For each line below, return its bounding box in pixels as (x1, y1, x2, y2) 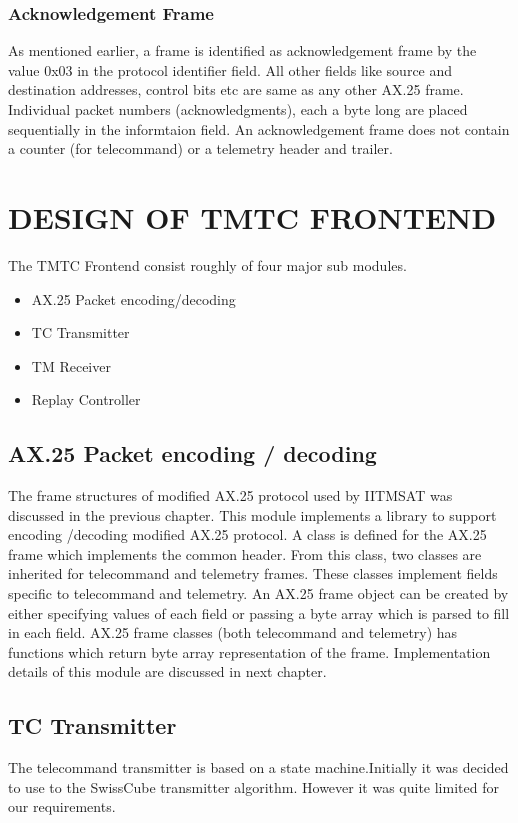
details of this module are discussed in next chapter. (8, 661, 327, 682)
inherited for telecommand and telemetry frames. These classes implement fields (8, 563, 498, 584)
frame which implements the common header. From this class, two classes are (8, 543, 482, 564)
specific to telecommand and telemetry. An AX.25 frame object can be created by (8, 583, 509, 604)
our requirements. (8, 796, 116, 817)
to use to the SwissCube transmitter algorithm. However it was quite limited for (8, 776, 499, 797)
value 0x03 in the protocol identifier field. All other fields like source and (8, 59, 453, 80)
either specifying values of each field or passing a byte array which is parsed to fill (8, 602, 510, 623)
